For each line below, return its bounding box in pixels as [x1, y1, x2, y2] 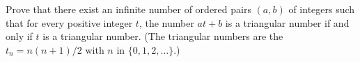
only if [6, 29, 33, 43]
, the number [139, 15, 194, 30]
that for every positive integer [6, 15, 133, 30]
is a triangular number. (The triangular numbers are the [42, 29, 283, 43]
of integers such [288, 2, 355, 16]
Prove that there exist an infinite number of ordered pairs [6, 2, 251, 16]
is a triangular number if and [225, 15, 350, 30]
